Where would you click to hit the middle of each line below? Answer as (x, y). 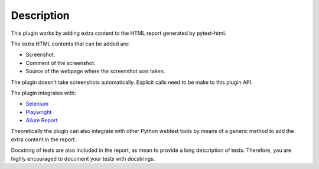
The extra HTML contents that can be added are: (70, 44)
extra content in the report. (44, 139)
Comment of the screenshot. (61, 63)
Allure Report (42, 121)
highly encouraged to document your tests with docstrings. (83, 158)
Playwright (39, 112)
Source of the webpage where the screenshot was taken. (95, 71)
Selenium (37, 104)
